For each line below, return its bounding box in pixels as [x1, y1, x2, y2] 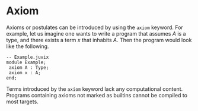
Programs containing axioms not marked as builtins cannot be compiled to [6, 91, 188, 99]
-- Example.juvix [6, 54, 49, 60]
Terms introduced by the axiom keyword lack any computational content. [6, 85, 183, 93]
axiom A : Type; [8, 64, 49, 71]
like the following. [6, 43, 49, 50]
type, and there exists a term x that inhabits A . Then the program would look [6, 36, 192, 43]
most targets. [6, 98, 39, 105]
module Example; [6, 59, 46, 65]
